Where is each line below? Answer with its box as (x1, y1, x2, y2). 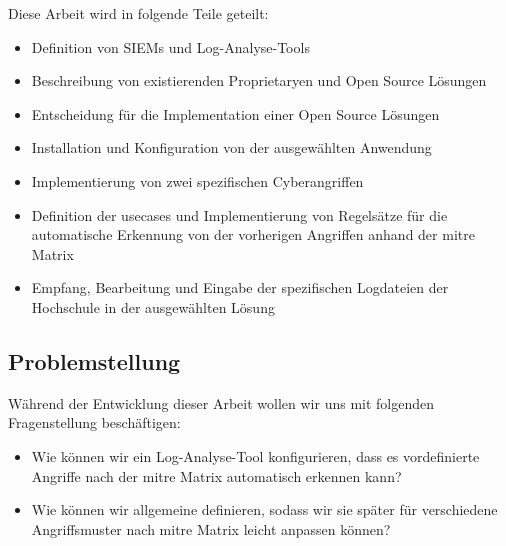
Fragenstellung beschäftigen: (8, 412, 181, 433)
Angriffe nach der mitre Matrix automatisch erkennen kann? (31, 465, 402, 486)
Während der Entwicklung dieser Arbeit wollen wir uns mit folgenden (8, 392, 435, 413)
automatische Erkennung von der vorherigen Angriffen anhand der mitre (31, 224, 475, 245)
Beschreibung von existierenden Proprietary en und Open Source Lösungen (31, 70, 487, 91)
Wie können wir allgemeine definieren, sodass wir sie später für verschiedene (31, 499, 498, 520)
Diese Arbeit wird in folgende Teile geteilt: (8, 3, 269, 23)
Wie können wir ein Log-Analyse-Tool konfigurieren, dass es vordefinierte (31, 445, 480, 466)
